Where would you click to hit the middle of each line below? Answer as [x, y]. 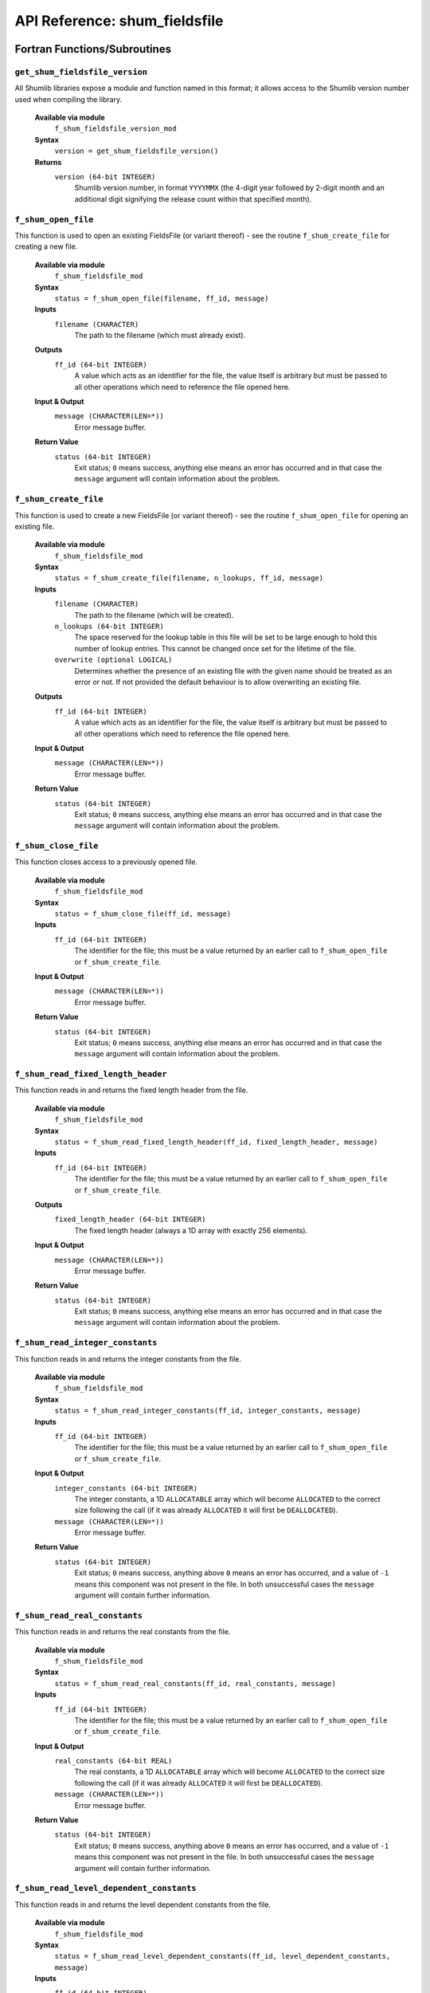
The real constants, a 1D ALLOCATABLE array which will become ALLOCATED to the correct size [230, 1772]
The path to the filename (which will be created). [154, 615]
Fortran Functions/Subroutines [93, 49]
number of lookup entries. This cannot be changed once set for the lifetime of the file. [215, 648]
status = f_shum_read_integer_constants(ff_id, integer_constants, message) [208, 1411]
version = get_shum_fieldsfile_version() [137, 151]
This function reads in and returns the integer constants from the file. [128, 1358]
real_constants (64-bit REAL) [113, 1761]
